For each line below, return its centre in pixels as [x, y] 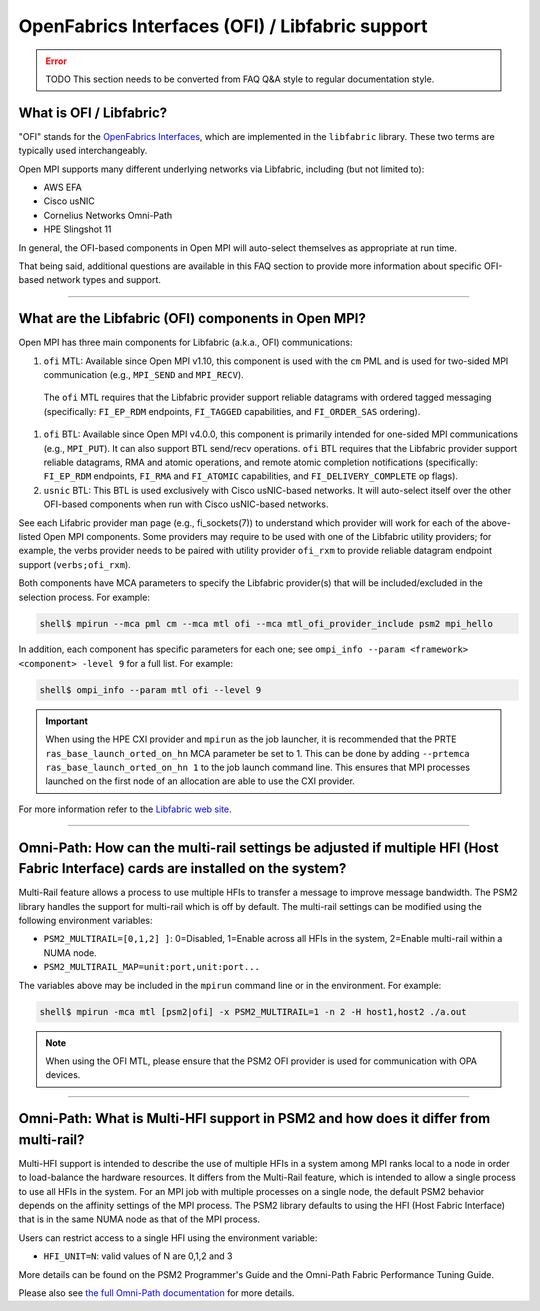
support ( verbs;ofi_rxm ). [75, 564]
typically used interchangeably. [83, 151]
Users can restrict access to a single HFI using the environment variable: [168, 1237]
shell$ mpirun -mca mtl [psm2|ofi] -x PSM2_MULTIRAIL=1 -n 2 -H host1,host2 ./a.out [253, 1011]
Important [67, 721]
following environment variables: [86, 921]
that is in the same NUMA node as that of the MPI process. [139, 1219]
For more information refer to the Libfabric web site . [125, 809]
